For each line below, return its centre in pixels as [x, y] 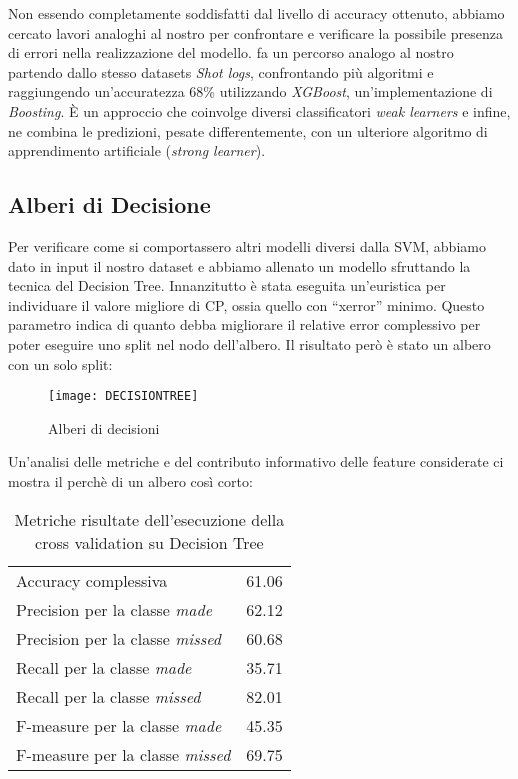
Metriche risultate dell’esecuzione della [149, 519]
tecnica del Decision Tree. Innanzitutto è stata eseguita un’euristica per [227, 285]
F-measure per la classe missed [123, 754]
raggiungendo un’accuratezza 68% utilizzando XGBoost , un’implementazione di [250, 91]
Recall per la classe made [104, 667]
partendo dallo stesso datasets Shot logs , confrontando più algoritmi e [221, 71]
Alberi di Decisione [109, 204]
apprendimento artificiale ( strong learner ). [137, 150]
